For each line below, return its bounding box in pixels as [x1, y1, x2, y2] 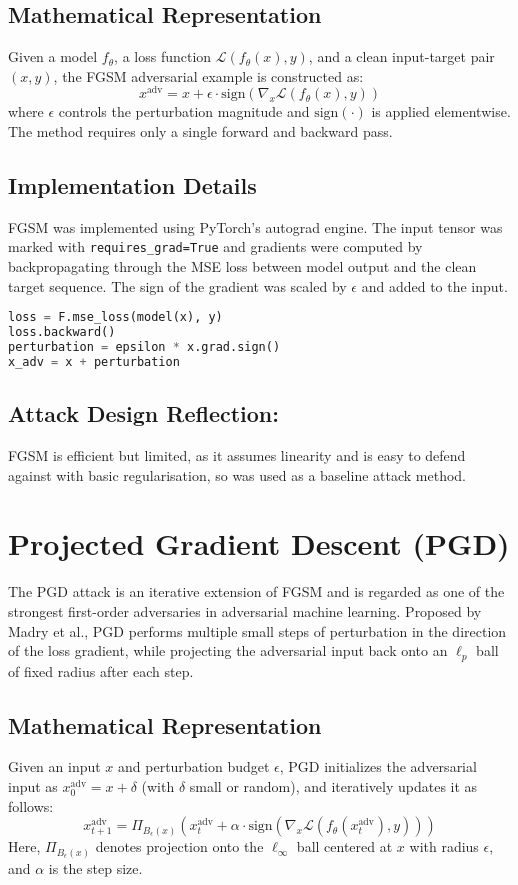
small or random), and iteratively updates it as [189, 775, 478, 796]
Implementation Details [8, 170, 257, 201]
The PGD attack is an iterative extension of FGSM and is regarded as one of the [8, 581, 505, 602]
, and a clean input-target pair [308, 46, 495, 67]
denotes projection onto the [95, 836, 264, 857]
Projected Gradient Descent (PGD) [8, 523, 510, 564]
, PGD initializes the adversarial [279, 756, 477, 777]
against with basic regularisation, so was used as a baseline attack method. [8, 464, 466, 485]
